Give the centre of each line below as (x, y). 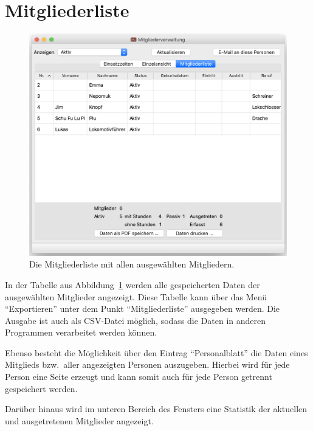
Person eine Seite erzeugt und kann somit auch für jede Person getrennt (139, 377)
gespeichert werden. (41, 388)
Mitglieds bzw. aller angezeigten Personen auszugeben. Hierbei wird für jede (147, 364)
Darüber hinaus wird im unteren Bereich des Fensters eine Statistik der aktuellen (156, 409)
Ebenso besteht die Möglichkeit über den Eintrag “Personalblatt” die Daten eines (156, 352)
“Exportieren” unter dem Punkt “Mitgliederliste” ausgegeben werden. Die (143, 309)
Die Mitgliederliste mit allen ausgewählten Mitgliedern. (132, 264)
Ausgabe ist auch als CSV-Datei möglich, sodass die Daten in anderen (136, 320)
